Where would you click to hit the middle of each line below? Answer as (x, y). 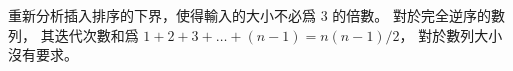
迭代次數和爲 (96, 34)
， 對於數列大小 (451, 34)
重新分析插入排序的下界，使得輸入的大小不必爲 (162, 15)
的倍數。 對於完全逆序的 (411, 15)
